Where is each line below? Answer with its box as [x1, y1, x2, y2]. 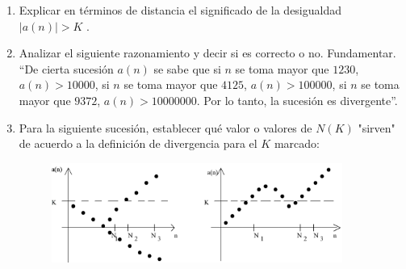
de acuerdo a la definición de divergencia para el [19, 135, 257, 152]
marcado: [274, 135, 320, 152]
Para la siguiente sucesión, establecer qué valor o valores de [19, 119, 312, 136]
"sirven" [358, 119, 396, 136]
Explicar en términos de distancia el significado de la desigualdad [19, 2, 342, 18]
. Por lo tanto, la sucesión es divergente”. [196, 91, 398, 108]
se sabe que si [153, 60, 221, 77]
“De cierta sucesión [19, 60, 114, 77]
